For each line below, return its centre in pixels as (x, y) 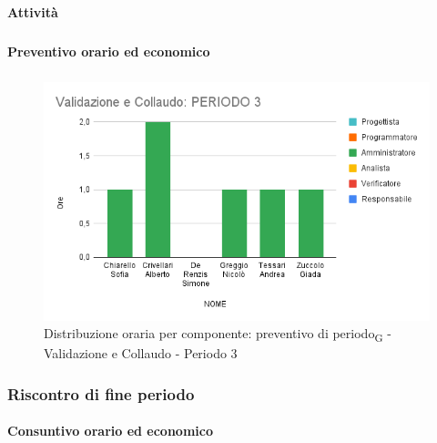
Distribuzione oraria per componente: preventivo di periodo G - (218, 335)
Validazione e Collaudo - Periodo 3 (141, 353)
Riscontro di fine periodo (101, 393)
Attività (33, 11)
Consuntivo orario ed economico (110, 431)
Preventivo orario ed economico (109, 51)
